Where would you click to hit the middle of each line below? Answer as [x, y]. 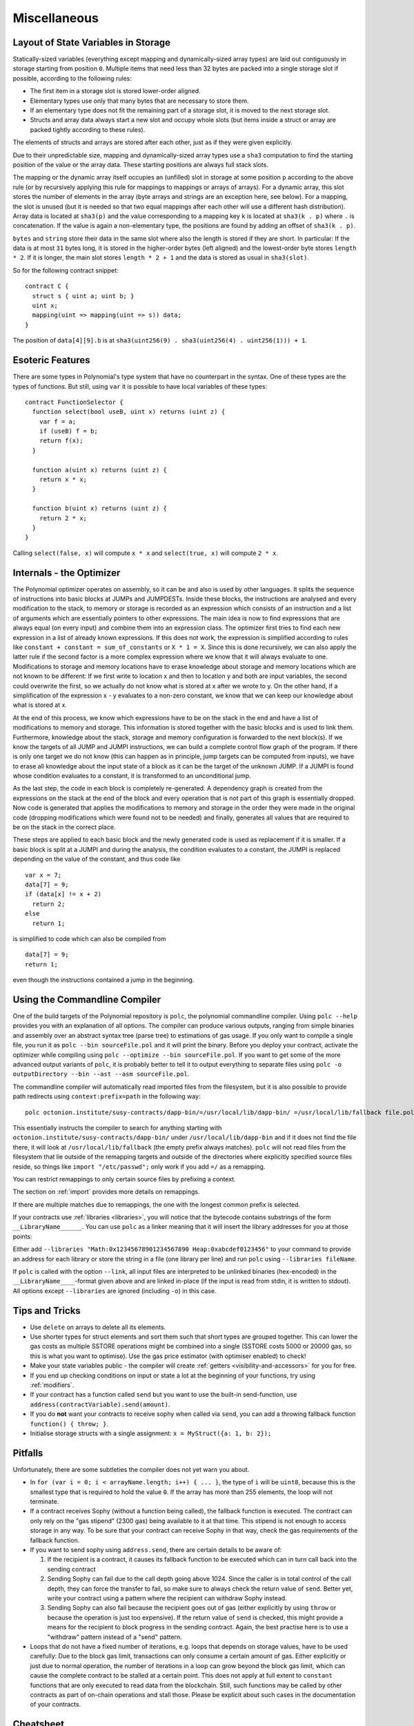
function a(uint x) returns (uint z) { [99, 470]
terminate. [45, 1502]
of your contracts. [56, 1705]
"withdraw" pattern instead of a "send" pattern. [115, 1637]
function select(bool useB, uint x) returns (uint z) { [129, 412]
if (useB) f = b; [68, 431]
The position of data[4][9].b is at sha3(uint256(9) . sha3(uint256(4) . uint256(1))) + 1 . [160, 340]
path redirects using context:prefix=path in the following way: [107, 1096]
